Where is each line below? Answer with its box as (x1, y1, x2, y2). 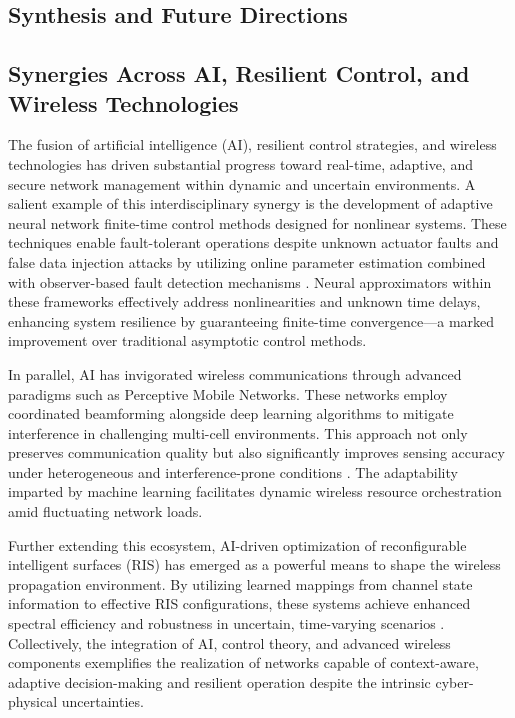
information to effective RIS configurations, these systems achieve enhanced (8, 593, 471, 614)
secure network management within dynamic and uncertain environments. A (8, 173, 476, 194)
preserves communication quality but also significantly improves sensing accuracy (8, 442, 505, 463)
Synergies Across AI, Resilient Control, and (8, 58, 470, 89)
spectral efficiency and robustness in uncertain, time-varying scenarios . (8, 613, 445, 634)
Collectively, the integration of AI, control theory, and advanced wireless (8, 632, 451, 653)
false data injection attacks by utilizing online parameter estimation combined (8, 251, 486, 272)
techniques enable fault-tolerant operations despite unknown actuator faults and (8, 232, 499, 253)
